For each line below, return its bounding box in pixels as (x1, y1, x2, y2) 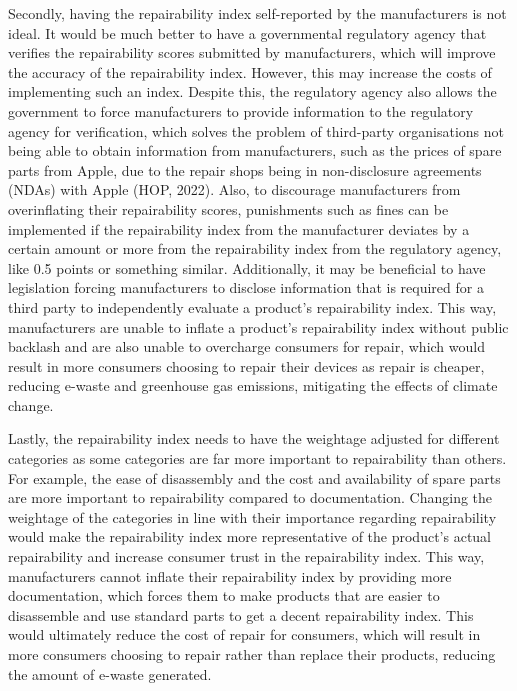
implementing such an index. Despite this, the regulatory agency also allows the (8, 81, 497, 102)
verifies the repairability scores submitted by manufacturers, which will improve (8, 42, 496, 63)
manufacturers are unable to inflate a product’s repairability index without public (8, 316, 509, 337)
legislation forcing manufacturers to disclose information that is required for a (8, 277, 484, 298)
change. (8, 394, 54, 415)
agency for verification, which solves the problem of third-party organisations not (8, 120, 505, 141)
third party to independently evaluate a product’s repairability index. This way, (8, 296, 497, 317)
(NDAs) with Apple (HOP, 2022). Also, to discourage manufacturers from (8, 179, 461, 200)
